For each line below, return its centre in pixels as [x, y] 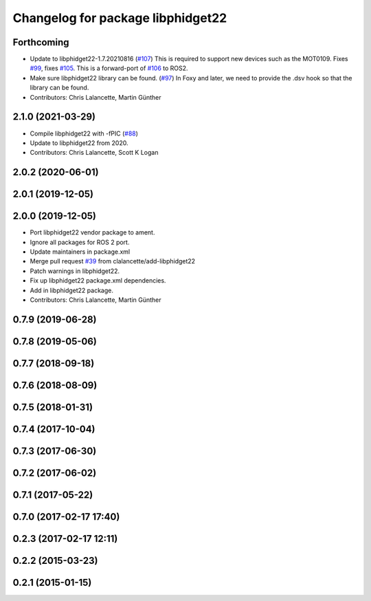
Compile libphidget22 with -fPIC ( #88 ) [84, 133]
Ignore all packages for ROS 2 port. [80, 242]
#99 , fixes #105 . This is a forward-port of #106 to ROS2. [109, 68]
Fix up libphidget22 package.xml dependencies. [98, 281]
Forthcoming [41, 42]
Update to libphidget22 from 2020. [79, 143]
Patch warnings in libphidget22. [75, 271]
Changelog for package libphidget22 [120, 18]
